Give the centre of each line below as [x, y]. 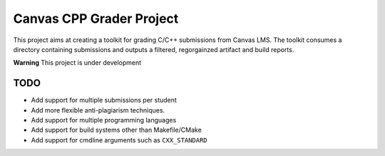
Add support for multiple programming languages [104, 120]
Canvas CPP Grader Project [96, 19]
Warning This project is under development [77, 63]
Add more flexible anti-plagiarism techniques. [98, 110]
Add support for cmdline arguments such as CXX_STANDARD [119, 140]
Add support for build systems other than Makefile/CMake [117, 130]
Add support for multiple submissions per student [104, 100]
